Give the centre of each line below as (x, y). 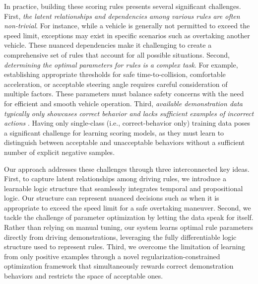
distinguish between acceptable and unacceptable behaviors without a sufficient (125, 142)
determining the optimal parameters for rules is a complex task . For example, (121, 64)
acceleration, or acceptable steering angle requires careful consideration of (116, 84)
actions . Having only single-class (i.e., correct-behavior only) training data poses (127, 123)
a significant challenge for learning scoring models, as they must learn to (114, 132)
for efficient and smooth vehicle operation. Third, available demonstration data (124, 103)
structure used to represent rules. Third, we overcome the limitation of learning (125, 247)
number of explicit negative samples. (60, 152)
